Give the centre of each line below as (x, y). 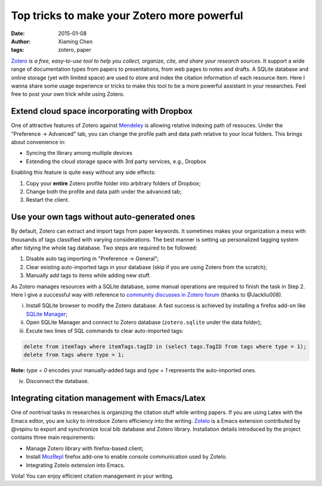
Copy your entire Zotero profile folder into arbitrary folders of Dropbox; (113, 183)
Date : (18, 33)
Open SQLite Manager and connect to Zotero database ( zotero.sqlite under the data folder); (144, 322)
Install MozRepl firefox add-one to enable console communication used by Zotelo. (127, 457)
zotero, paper (75, 50)
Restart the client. (48, 200)
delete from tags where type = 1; (74, 355)
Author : (21, 41)
